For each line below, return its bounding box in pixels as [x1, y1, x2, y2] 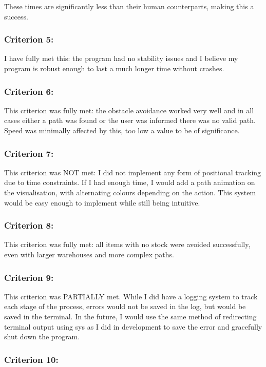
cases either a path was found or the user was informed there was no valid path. [4, 115, 256, 126]
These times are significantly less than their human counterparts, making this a [4, 1, 254, 11]
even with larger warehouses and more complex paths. [4, 249, 174, 259]
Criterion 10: [4, 353, 59, 365]
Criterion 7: [4, 147, 54, 159]
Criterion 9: [4, 271, 54, 283]
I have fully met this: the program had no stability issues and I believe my [4, 53, 238, 64]
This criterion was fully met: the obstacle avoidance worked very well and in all [4, 105, 254, 115]
